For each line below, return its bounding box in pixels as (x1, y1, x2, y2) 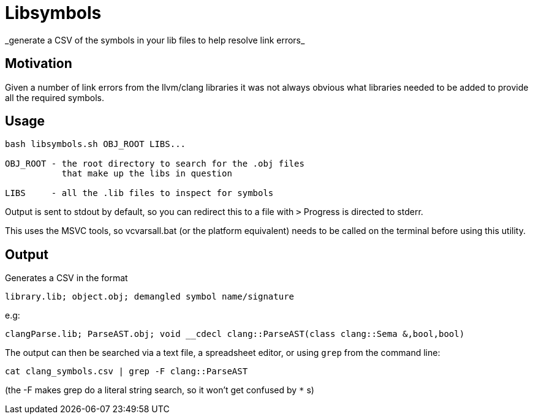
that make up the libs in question (61, 168, 232, 179)
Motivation (5, 56, 72, 72)
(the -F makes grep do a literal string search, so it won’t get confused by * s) (5, 385, 314, 396)
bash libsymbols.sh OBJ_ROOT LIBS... (5, 139, 186, 149)
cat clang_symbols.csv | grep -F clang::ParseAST (5, 366, 248, 377)
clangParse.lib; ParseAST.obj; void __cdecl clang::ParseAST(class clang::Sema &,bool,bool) (5, 329, 465, 339)
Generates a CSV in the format (5, 273, 128, 284)
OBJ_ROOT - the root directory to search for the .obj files (5, 159, 304, 169)
